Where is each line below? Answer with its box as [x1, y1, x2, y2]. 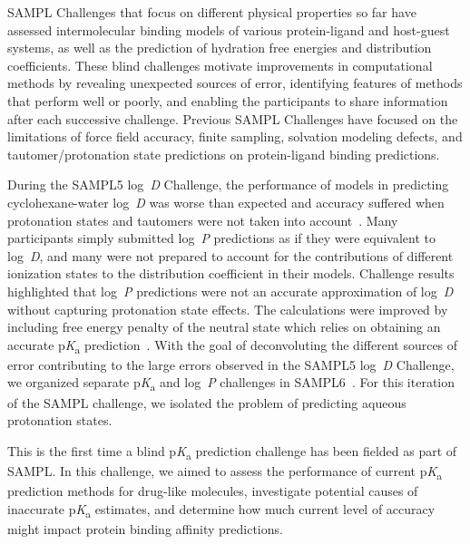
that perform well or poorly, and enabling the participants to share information [7, 91, 448, 110]
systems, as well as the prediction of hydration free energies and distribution [7, 38, 432, 57]
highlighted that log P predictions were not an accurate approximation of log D [7, 281, 454, 300]
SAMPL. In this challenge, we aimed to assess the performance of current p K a [7, 461, 443, 482]
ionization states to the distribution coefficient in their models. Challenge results [7, 264, 455, 283]
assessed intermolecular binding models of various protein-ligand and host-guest [7, 20, 450, 39]
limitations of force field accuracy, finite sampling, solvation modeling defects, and [7, 127, 463, 146]
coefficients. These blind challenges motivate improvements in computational [7, 55, 433, 74]
